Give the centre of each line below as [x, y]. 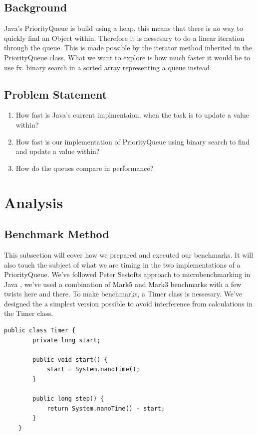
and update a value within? [58, 151]
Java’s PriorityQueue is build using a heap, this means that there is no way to [124, 28]
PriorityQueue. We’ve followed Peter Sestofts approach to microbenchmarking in [127, 274]
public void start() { [70, 360]
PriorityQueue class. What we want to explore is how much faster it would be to [127, 57]
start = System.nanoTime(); [93, 369]
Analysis [34, 202]
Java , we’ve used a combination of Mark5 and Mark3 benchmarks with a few [123, 284]
